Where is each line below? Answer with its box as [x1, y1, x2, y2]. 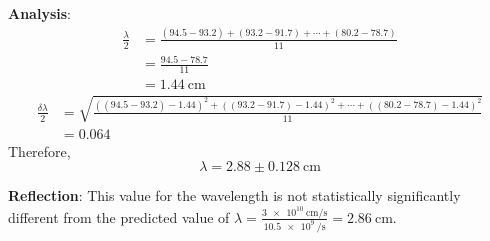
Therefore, [8, 140, 71, 161]
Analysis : [8, 3, 71, 23]
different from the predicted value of [8, 206, 230, 227]
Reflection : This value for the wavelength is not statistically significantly [8, 185, 461, 206]
